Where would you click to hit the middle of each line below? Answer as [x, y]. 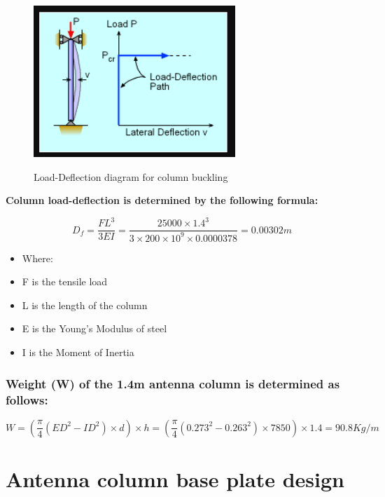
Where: [37, 258]
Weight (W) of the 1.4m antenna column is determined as [173, 383]
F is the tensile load [65, 281]
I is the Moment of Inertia [78, 352]
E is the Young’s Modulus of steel [94, 328]
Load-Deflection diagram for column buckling [131, 176]
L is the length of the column [85, 305]
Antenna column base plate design [175, 478]
